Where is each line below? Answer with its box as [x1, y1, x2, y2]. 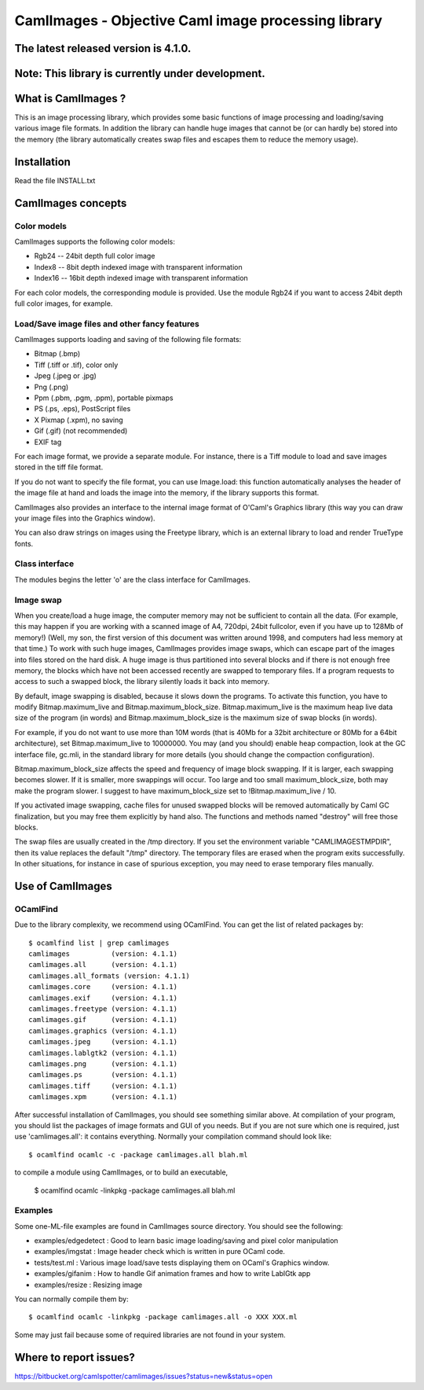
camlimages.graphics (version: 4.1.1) [28, 1026, 178, 1035]
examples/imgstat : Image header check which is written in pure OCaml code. [34, 1247, 286, 1256]
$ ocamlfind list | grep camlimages [28, 938, 170, 947]
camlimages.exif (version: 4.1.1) [28, 993, 178, 1002]
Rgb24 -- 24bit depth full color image [34, 252, 155, 261]
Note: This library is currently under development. [14, 67, 266, 80]
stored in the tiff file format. [14, 462, 104, 472]
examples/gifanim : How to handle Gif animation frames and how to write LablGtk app [34, 1269, 311, 1278]
